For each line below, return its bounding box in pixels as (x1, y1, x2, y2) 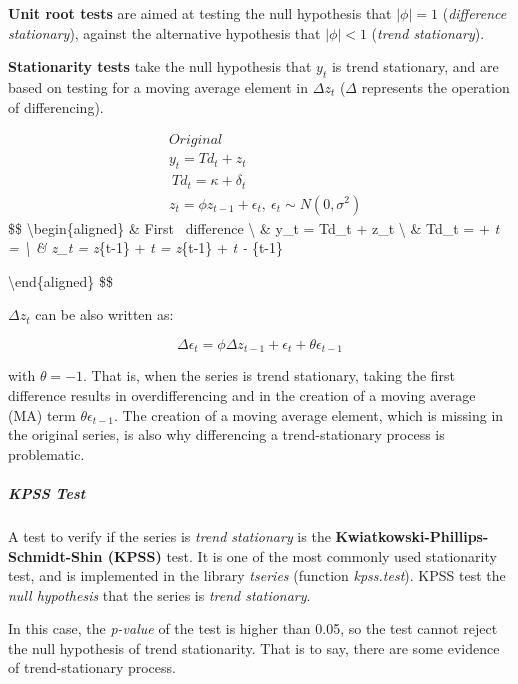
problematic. (8, 443, 85, 464)
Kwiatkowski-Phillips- (335, 525, 489, 546)
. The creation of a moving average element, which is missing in (113, 404, 504, 425)
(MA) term (8, 404, 76, 425)
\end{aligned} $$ (8, 270, 114, 291)
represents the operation (361, 76, 510, 97)
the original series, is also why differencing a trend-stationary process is (8, 424, 445, 445)
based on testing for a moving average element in (8, 76, 309, 97)
